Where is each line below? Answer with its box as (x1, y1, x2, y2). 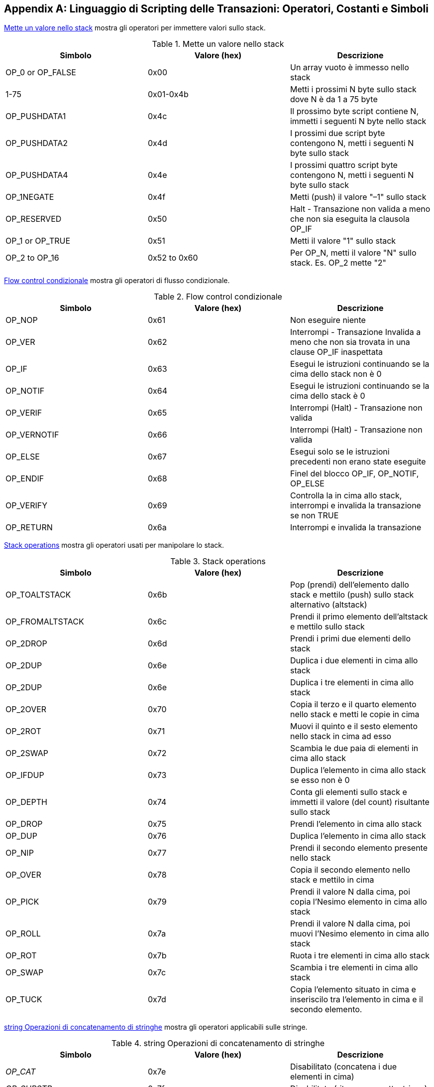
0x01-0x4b (147, 89, 189, 100)
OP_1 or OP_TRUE (5, 236, 71, 246)
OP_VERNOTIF (5, 430, 59, 440)
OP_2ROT (5, 726, 41, 737)
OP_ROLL (5, 929, 41, 939)
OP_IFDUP (5, 770, 44, 780)
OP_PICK (5, 897, 39, 907)
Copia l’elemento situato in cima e (290, 984, 416, 995)
